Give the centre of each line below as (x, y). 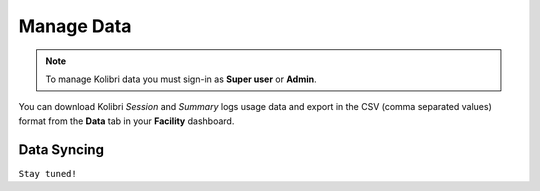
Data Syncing (61, 149)
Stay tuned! (47, 173)
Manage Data (75, 26)
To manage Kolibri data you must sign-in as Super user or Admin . (181, 79)
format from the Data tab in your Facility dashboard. (126, 121)
